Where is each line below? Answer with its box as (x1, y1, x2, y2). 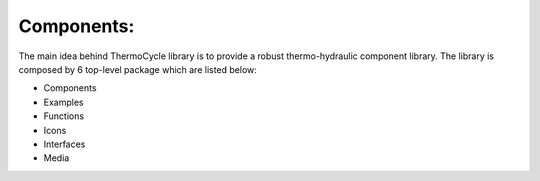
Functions (43, 110, 85, 122)
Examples (43, 96, 84, 108)
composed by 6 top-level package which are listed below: (18, 63, 257, 75)
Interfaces (43, 138, 86, 150)
